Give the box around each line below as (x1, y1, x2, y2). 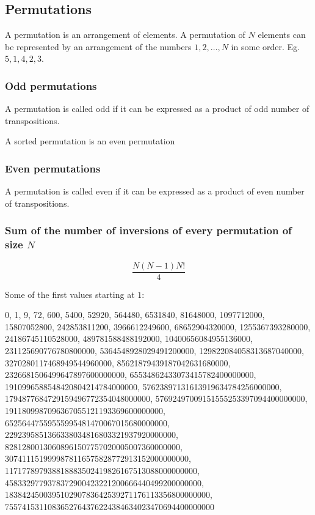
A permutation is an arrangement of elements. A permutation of (5, 28, 245, 41)
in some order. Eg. (231, 40, 300, 53)
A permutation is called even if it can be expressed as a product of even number (5, 185, 305, 198)
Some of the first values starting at (5, 287, 135, 300)
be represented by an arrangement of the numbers (5, 40, 192, 53)
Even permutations (5, 160, 101, 176)
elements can (258, 28, 306, 41)
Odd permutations (5, 78, 97, 93)
